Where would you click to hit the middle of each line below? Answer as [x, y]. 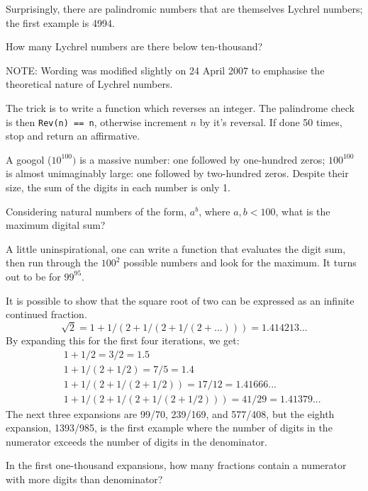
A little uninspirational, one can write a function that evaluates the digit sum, [176, 248]
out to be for [33, 276]
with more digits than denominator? [84, 479]
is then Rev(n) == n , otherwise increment [96, 122]
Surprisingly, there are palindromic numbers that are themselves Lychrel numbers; [184, 9]
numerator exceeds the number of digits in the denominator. [136, 441]
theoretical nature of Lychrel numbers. [89, 84]
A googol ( [29, 159]
